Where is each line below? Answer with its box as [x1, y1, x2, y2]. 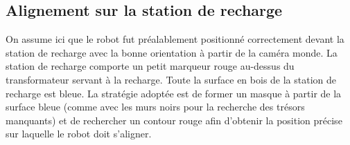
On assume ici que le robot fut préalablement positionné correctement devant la [6, 32, 344, 46]
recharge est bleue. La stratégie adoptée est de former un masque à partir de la [6, 86, 342, 100]
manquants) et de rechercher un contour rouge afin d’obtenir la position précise [6, 113, 342, 127]
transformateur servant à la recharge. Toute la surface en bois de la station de [6, 72, 337, 86]
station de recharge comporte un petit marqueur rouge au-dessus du [6, 59, 295, 73]
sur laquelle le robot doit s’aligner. [6, 126, 152, 141]
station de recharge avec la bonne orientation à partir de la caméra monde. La [6, 45, 338, 59]
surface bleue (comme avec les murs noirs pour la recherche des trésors [6, 99, 305, 114]
